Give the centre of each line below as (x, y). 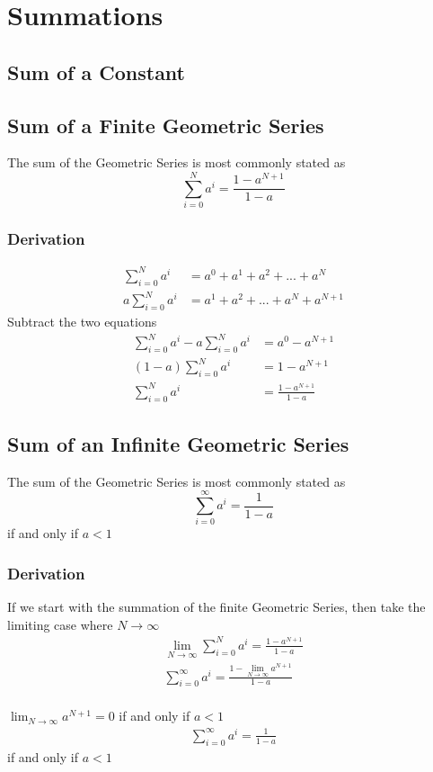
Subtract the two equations (82, 321)
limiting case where (60, 624)
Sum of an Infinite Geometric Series (178, 443)
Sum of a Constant (97, 72)
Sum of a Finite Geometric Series (166, 125)
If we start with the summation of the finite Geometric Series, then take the (216, 607)
